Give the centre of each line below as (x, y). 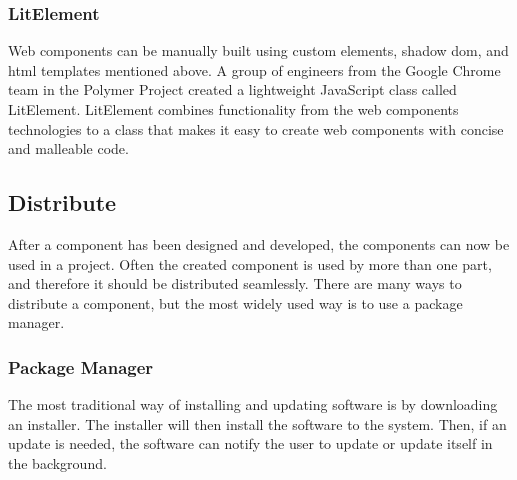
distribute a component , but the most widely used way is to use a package (235, 302)
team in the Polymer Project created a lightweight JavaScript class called (232, 89)
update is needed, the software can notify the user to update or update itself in (250, 443)
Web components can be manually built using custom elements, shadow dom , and (258, 50)
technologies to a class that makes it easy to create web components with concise (256, 128)
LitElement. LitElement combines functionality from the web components (233, 109)
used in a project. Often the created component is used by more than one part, (250, 263)
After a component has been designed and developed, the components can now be (259, 243)
